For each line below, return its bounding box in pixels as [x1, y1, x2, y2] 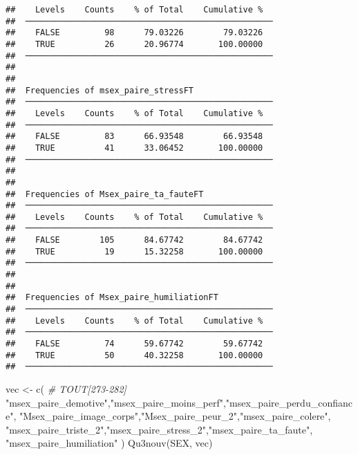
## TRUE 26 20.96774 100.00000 [6, 39, 263, 49]
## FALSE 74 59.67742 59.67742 [6, 339, 263, 349]
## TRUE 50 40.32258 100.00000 [6, 350, 263, 360]
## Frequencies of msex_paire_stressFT [6, 85, 194, 95]
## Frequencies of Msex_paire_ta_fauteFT [6, 189, 204, 199]
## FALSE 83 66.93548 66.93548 [6, 131, 263, 142]
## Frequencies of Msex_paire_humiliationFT [6, 292, 218, 303]
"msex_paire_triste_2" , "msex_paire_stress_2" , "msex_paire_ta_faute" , [6, 422, 313, 436]
